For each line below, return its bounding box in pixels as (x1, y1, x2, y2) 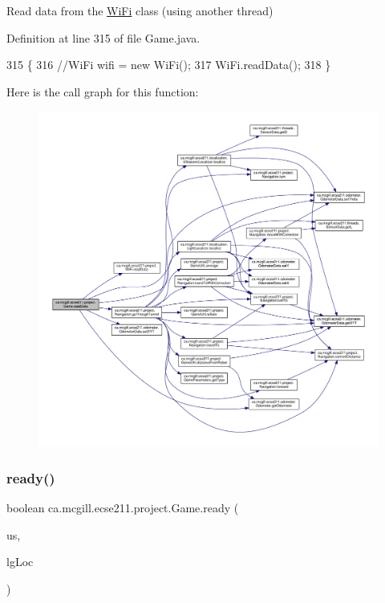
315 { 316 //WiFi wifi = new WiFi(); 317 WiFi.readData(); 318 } (6, 56, 331, 73)
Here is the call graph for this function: (6, 83, 199, 100)
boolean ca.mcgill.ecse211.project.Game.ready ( (6, 499, 239, 515)
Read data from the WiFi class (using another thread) (6, 2, 274, 18)
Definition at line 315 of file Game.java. (6, 29, 201, 46)
